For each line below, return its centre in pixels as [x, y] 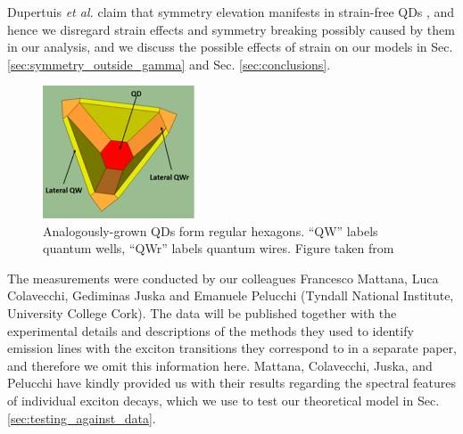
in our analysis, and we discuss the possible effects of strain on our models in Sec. [230, 47]
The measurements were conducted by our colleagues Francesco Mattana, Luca [223, 278]
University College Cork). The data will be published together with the [202, 313]
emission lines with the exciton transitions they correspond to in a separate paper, [232, 348]
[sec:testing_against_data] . [82, 418]
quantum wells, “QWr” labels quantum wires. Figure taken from [219, 248]
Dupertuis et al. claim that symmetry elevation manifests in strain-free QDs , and [231, 12]
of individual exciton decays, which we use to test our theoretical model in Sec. [223, 400]
